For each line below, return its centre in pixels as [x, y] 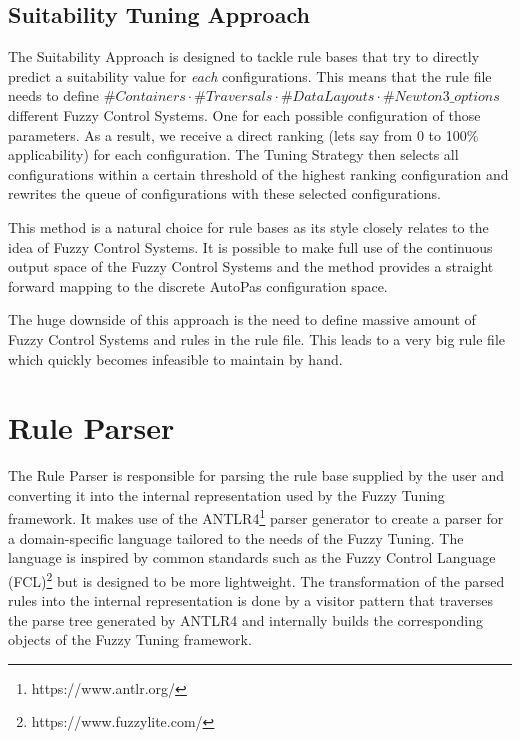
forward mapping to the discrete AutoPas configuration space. [198, 285]
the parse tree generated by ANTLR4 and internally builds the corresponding [245, 619]
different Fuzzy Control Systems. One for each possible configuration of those [244, 114]
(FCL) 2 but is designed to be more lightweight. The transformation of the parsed [256, 579]
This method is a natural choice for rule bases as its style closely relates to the [248, 226]
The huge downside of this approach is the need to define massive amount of [242, 319]
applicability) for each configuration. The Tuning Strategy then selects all [233, 154]
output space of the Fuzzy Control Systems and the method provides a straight [251, 266]
